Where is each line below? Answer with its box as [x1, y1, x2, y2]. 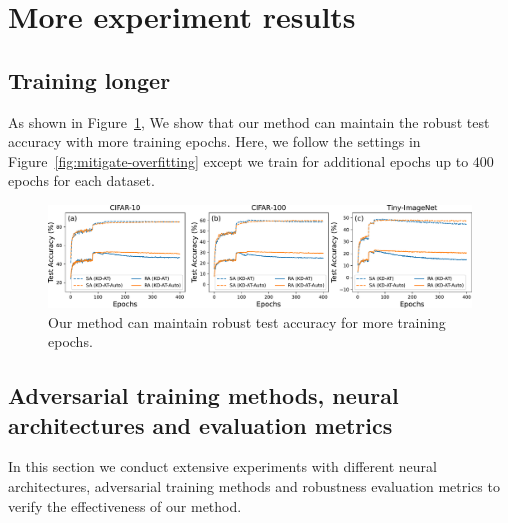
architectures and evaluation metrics [8, 409, 393, 440]
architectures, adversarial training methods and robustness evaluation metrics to [8, 476, 500, 497]
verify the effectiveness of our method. [8, 495, 242, 516]
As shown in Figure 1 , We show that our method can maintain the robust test [8, 111, 490, 132]
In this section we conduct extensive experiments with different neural [8, 456, 437, 477]
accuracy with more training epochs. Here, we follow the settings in [8, 131, 421, 152]
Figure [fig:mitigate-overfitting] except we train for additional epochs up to [8, 150, 469, 171]
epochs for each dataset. [8, 170, 155, 191]
